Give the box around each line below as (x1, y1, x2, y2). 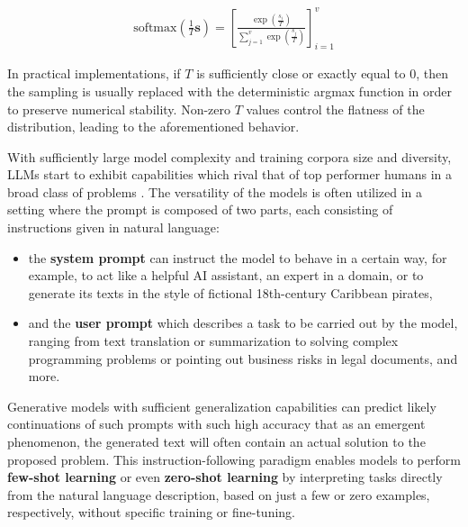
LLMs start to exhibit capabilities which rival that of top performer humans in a (7, 165, 453, 184)
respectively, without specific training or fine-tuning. (7, 503, 295, 522)
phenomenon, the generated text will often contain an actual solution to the (7, 432, 426, 451)
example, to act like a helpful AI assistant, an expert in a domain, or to (28, 266, 424, 285)
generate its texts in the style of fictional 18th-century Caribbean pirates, (28, 283, 433, 302)
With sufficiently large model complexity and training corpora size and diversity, (7, 147, 452, 166)
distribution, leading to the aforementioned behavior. (7, 117, 300, 136)
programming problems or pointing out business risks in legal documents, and (28, 349, 458, 368)
